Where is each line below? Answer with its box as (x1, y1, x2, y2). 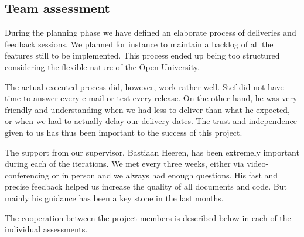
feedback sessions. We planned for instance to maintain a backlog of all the (5, 37, 274, 50)
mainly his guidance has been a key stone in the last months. (5, 191, 224, 204)
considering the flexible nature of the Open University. (5, 60, 200, 73)
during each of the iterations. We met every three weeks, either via (5, 157, 244, 170)
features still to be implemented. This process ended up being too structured (5, 49, 280, 61)
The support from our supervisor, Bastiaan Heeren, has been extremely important (5, 146, 299, 158)
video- (247, 157, 269, 170)
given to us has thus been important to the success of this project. (5, 126, 242, 138)
